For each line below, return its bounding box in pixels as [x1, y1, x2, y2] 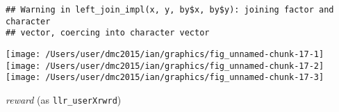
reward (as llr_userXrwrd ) [6, 92, 122, 106]
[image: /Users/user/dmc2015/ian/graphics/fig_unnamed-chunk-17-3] [6, 72, 324, 83]
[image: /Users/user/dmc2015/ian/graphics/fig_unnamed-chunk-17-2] [6, 61, 324, 71]
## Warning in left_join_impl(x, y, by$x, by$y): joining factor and [6, 5, 334, 15]
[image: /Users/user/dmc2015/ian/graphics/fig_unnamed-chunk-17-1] [6, 49, 324, 59]
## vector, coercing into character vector [6, 28, 210, 38]
